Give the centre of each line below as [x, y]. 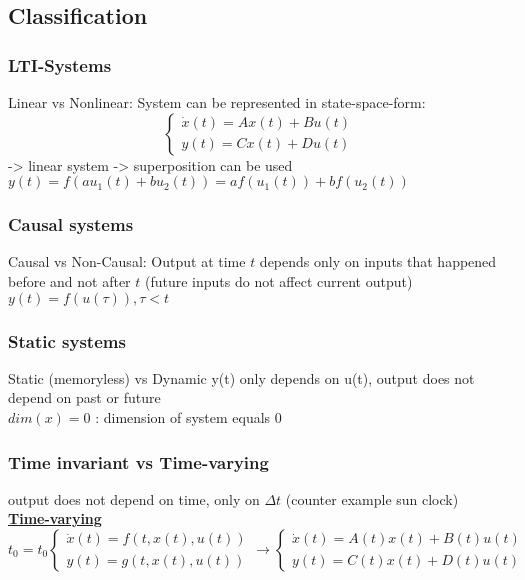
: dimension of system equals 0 [188, 417]
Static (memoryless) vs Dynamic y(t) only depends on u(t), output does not [241, 377]
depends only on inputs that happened [378, 261]
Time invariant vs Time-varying [138, 461]
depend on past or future [84, 397]
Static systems [67, 340]
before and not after [69, 281]
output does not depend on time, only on [134, 498]
